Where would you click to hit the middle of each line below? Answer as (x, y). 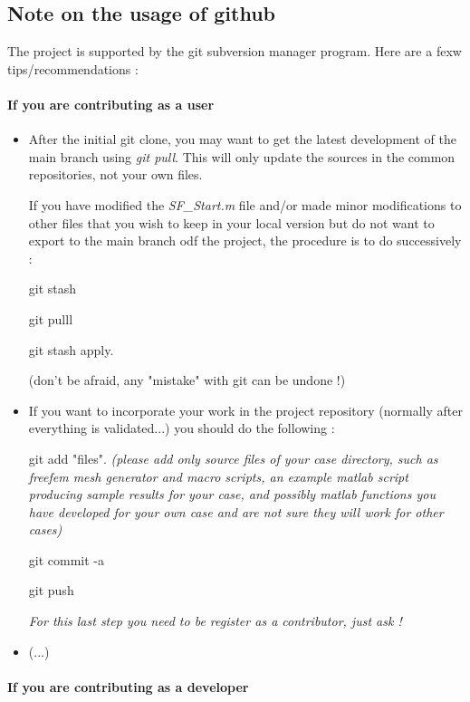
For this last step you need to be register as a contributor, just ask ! (215, 621)
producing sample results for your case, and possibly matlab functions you (232, 494)
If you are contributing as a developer (128, 686)
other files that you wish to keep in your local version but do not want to (231, 222)
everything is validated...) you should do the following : (182, 428)
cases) (45, 529)
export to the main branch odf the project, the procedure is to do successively (245, 240)
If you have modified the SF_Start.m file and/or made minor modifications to (245, 204)
